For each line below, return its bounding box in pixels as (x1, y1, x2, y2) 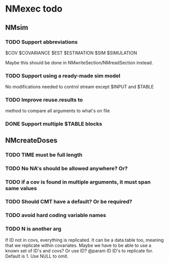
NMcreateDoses (5, 136, 58, 145)
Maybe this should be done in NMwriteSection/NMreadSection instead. (5, 59, 153, 66)
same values (5, 185, 37, 192)
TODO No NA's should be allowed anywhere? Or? (5, 165, 128, 172)
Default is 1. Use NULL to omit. (5, 253, 69, 259)
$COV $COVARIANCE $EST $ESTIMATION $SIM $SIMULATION (5, 50, 137, 56)
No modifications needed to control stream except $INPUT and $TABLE (5, 84, 154, 90)
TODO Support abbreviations (5, 38, 78, 46)
